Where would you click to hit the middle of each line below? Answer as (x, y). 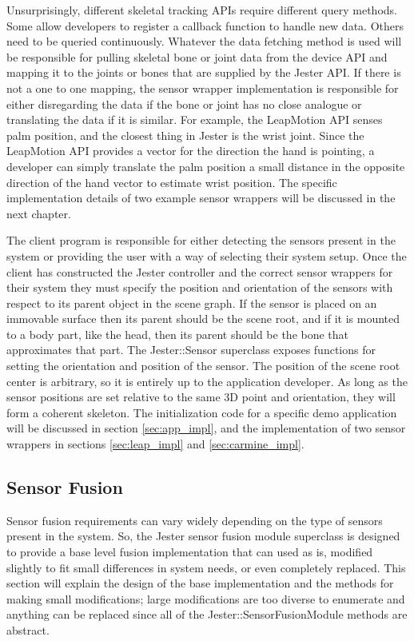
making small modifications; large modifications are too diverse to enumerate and (206, 598)
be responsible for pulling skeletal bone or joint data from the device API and (197, 56)
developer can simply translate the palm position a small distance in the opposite (206, 166)
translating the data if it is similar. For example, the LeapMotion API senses (195, 119)
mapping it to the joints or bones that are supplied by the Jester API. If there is (204, 72)
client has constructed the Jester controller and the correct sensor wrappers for (200, 271)
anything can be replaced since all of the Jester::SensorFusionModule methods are (207, 614)
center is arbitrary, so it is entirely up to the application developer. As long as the (207, 381)
